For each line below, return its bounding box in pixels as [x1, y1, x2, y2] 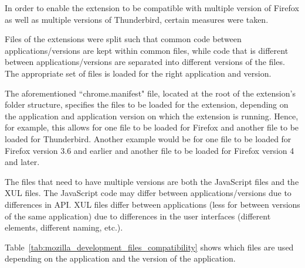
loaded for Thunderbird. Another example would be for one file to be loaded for [5, 132, 292, 145]
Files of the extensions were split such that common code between [5, 33, 242, 45]
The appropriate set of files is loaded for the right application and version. [5, 67, 272, 79]
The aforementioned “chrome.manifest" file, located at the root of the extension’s [5, 87, 296, 99]
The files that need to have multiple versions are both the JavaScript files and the [5, 175, 299, 187]
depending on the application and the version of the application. [5, 252, 236, 264]
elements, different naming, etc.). [5, 221, 123, 233]
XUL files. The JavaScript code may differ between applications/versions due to [5, 187, 292, 199]
